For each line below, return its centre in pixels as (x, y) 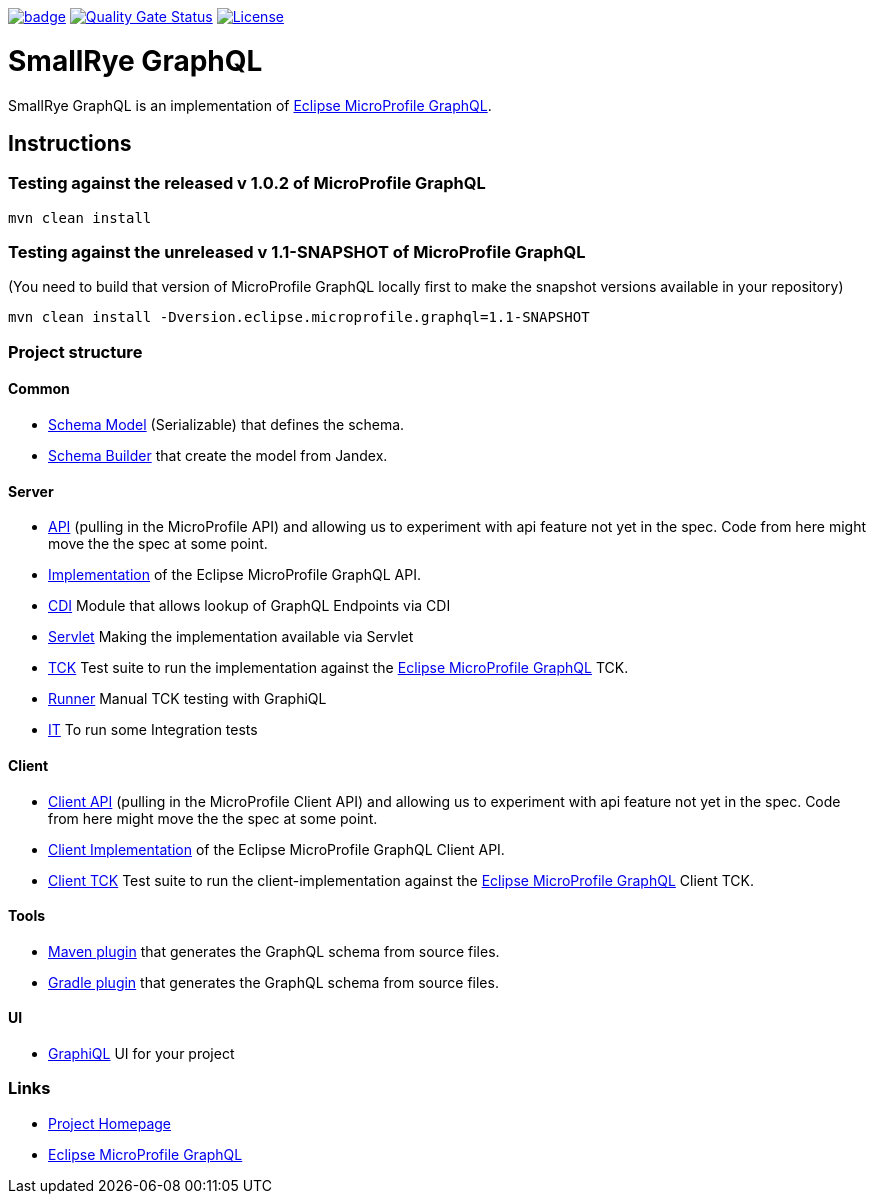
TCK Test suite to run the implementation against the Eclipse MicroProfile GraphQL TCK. (338, 668)
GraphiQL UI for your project (141, 1053)
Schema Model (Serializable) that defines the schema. (226, 425)
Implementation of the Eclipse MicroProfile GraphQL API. (234, 575)
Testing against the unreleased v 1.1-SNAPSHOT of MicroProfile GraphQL (297, 252)
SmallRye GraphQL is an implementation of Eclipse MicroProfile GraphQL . (250, 105)
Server (31, 491)
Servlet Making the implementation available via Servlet (231, 637)
